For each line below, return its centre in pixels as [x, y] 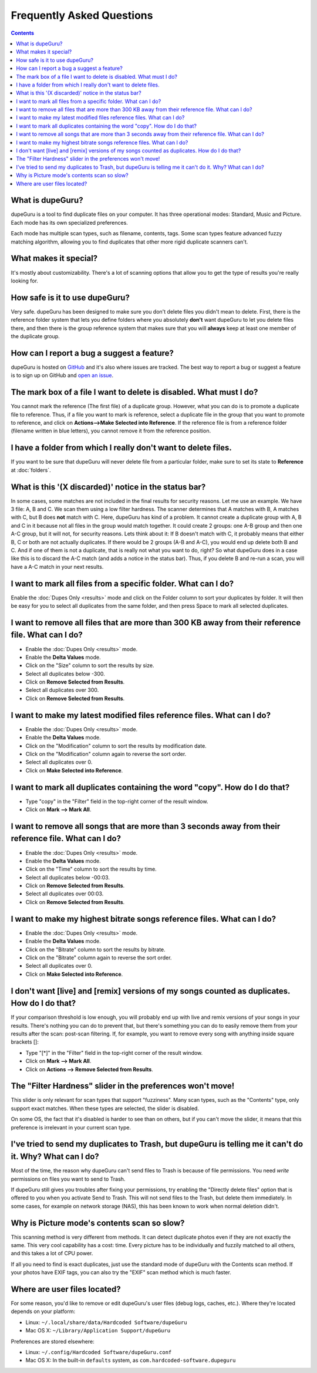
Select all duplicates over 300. [62, 690]
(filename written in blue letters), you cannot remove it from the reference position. [111, 431]
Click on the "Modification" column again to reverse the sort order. [106, 754]
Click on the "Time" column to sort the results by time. [91, 869]
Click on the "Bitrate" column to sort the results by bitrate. [95, 949]
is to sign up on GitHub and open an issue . [62, 375]
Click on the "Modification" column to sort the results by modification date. [116, 746]
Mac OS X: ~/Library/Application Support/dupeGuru [98, 1331]
